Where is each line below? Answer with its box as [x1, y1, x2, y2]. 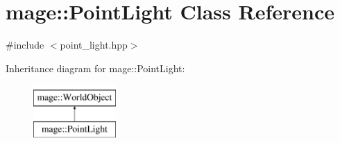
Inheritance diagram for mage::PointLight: [6, 60, 185, 75]
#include [6, 37, 44, 52]
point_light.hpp [60, 37, 128, 52]
